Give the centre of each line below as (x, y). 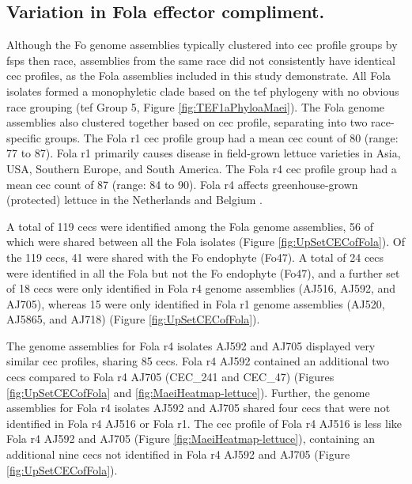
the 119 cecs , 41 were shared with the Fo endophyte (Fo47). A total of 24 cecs (195, 257)
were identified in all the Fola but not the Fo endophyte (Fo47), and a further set (203, 272)
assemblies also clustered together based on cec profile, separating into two (187, 122)
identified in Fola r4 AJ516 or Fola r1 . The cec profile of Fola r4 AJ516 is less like (204, 423)
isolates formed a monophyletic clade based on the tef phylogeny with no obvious (203, 91)
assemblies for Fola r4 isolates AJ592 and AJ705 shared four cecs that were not (198, 408)
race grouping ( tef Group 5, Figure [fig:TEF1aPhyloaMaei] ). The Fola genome (196, 106)
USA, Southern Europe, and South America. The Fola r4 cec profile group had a (202, 168)
